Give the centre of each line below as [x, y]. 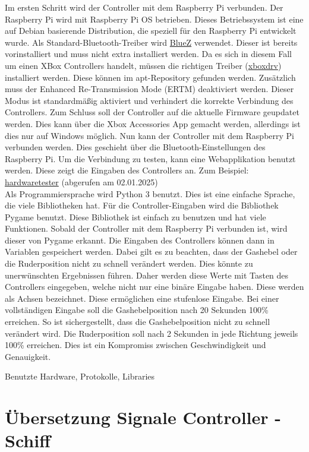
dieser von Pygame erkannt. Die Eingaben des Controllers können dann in [140, 240]
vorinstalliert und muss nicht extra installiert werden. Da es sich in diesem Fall [148, 54]
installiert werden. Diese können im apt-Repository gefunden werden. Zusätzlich [150, 77]
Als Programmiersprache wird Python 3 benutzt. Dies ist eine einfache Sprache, [150, 193]
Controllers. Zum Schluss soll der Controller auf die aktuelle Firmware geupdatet [152, 112]
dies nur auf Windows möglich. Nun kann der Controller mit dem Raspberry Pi [150, 135]
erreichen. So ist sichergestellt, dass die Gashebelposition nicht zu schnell [138, 322]
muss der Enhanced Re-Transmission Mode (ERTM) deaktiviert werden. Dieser [149, 89]
